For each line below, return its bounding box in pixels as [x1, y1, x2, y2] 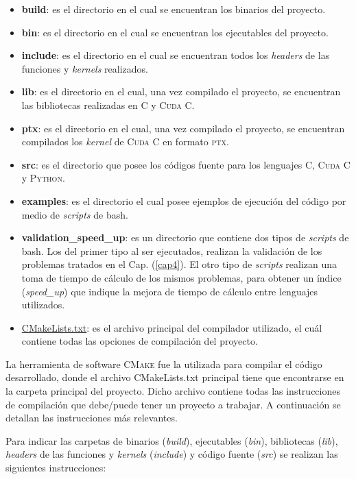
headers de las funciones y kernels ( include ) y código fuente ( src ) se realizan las [5, 447, 338, 461]
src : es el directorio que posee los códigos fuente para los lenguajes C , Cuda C [21, 157, 351, 171]
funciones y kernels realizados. [21, 61, 148, 75]
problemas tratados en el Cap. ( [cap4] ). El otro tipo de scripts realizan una [21, 257, 337, 271]
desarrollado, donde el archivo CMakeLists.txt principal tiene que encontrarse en [5, 370, 344, 384]
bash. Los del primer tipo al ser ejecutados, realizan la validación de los [21, 243, 322, 258]
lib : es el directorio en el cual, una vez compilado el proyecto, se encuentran [21, 84, 341, 99]
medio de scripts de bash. [21, 207, 128, 221]
